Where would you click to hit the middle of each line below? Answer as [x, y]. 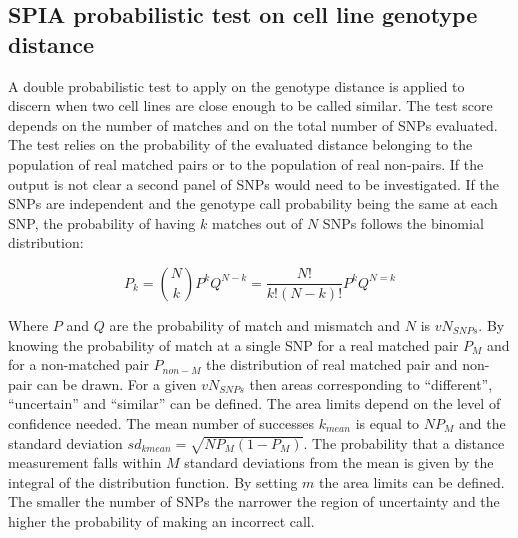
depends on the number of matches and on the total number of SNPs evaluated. [253, 124]
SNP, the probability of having [102, 222]
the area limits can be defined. [412, 481]
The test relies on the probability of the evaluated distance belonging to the [240, 144]
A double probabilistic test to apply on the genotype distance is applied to [236, 85]
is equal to [387, 422]
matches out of [257, 222]
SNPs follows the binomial [403, 222]
